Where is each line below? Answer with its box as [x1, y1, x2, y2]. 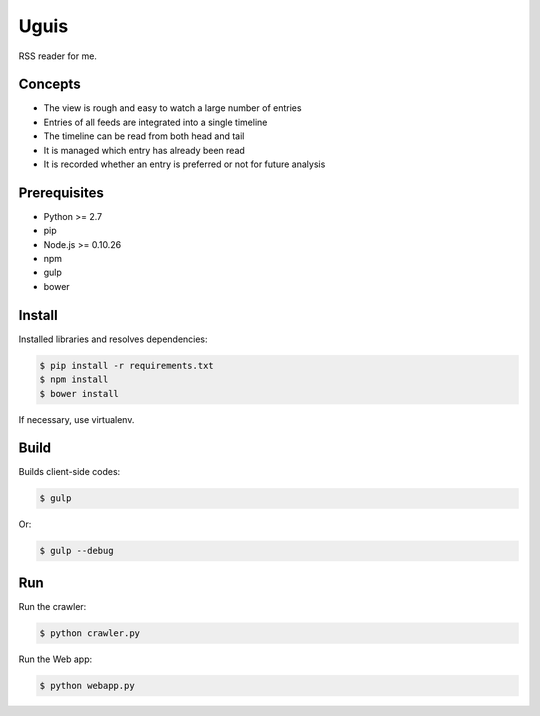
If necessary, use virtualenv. [18, 413, 135, 425]
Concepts [18, 76, 81, 93]
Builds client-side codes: [18, 466, 121, 478]
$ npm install [39, 374, 109, 385]
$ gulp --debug [39, 545, 114, 557]
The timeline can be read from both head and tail [43, 130, 245, 142]
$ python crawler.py [39, 627, 140, 639]
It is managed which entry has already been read [43, 144, 245, 156]
